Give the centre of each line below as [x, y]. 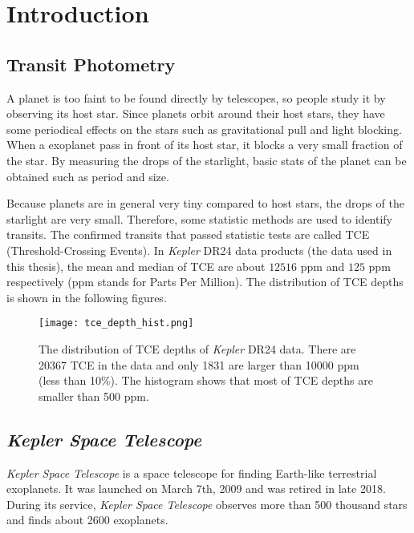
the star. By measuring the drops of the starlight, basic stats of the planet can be [207, 160]
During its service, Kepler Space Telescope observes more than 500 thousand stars [207, 504]
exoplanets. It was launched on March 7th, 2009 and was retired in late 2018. [196, 489]
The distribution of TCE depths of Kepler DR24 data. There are [197, 348]
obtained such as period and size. [88, 176]
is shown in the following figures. [87, 297]
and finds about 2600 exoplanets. [87, 520]
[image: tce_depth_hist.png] [116, 323]
